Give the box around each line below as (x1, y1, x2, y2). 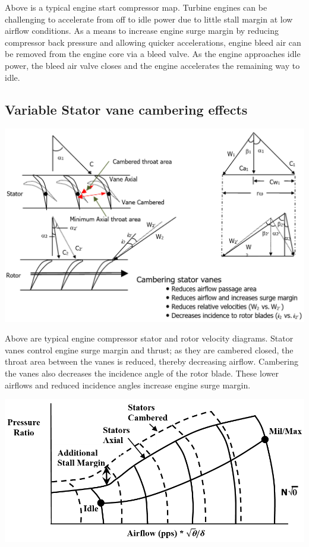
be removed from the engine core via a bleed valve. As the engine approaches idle (5, 48, 301, 60)
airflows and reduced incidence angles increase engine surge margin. (5, 378, 251, 391)
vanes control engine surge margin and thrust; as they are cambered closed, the (5, 343, 294, 356)
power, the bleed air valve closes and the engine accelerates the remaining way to (5, 59, 300, 71)
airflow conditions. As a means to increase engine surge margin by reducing (5, 24, 279, 37)
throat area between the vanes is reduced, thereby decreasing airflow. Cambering (5, 355, 298, 368)
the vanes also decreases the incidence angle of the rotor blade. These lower (5, 367, 279, 380)
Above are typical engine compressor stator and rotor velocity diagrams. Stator (5, 332, 294, 344)
